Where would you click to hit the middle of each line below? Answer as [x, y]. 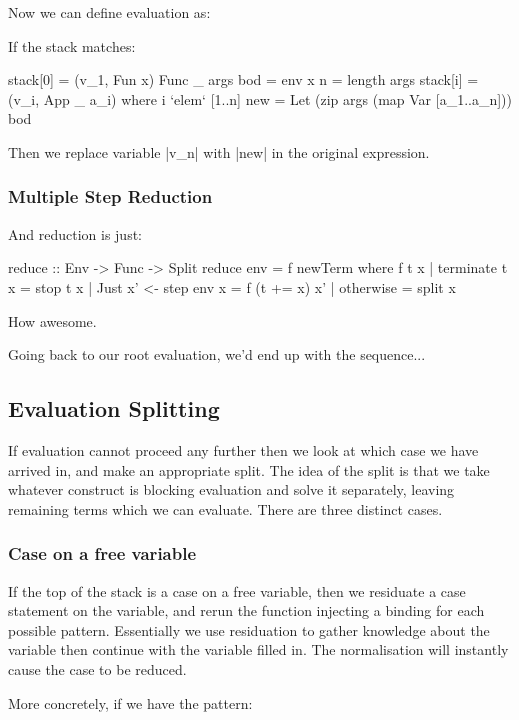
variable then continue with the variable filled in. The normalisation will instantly [258, 649]
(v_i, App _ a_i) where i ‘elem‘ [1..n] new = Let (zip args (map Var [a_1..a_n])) [260, 98]
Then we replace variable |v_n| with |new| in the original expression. [219, 151]
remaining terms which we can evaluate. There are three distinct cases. [225, 508]
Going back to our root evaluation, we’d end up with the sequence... [217, 354]
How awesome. [52, 320]
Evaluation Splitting [114, 408]
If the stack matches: [72, 45]
